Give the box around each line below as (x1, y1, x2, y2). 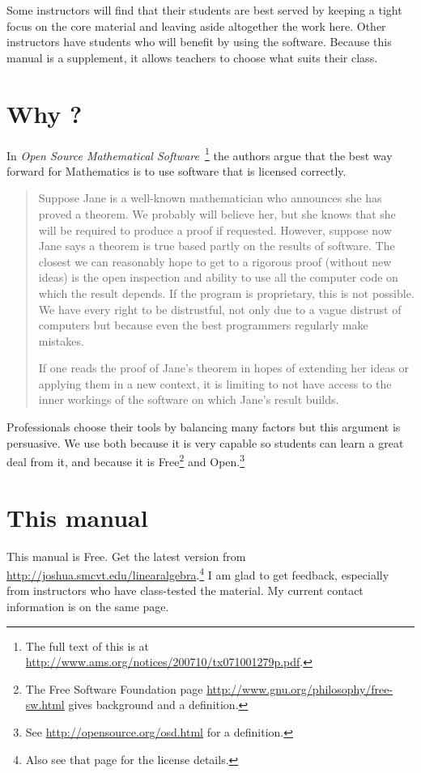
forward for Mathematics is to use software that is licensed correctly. (6, 162, 347, 179)
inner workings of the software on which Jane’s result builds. (38, 391, 339, 408)
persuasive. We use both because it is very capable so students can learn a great (6, 434, 404, 451)
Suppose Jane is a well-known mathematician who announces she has (38, 189, 382, 206)
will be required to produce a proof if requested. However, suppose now (38, 221, 392, 238)
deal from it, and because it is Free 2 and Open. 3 (6, 451, 245, 469)
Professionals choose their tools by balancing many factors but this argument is (6, 418, 401, 435)
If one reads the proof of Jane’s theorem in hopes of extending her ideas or (38, 359, 410, 376)
